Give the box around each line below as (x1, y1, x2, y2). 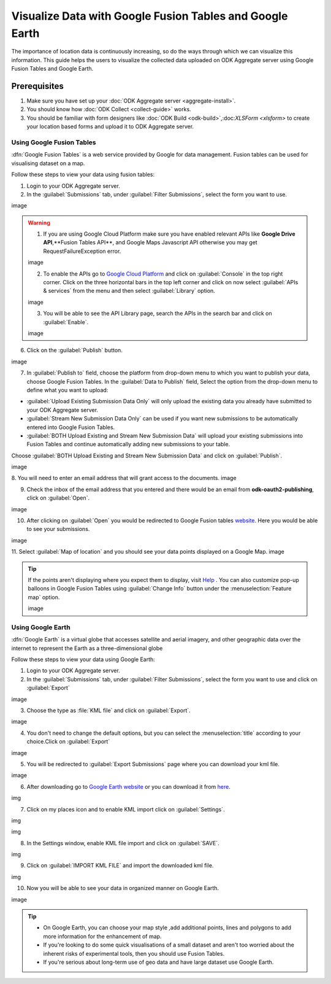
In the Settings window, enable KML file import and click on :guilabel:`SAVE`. (26, 839, 220, 846)
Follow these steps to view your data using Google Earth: (11, 656, 156, 663)
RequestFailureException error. (43, 247, 121, 255)
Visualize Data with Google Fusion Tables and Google (11, 9, 288, 23)
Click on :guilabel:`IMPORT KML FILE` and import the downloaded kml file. (26, 862, 214, 869)
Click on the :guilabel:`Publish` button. (26, 347, 123, 354)
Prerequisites (11, 80, 64, 91)
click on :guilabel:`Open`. (26, 494, 90, 502)
